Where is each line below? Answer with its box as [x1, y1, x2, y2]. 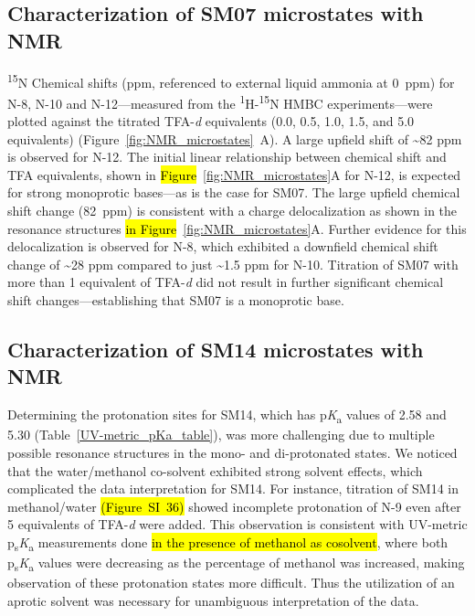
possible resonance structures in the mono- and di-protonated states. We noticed [7, 442, 458, 462]
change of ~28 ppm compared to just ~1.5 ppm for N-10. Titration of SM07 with [7, 254, 459, 273]
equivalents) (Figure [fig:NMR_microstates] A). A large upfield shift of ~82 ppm [7, 129, 462, 148]
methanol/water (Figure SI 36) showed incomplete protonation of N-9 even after [7, 496, 461, 515]
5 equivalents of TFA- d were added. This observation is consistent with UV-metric [7, 515, 468, 534]
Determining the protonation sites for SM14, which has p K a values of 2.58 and [7, 405, 447, 427]
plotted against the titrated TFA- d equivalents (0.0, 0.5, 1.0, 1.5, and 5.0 [7, 112, 415, 131]
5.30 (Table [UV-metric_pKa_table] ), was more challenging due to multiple [7, 425, 435, 444]
